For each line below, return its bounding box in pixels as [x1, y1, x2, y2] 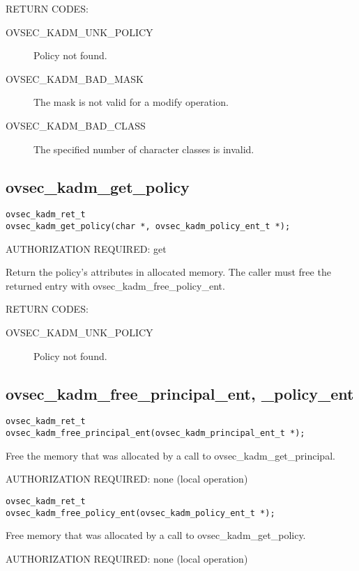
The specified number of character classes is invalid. [33, 141, 254, 156]
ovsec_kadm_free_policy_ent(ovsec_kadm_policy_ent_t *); [6, 508, 275, 518]
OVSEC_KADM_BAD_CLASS [6, 118, 146, 132]
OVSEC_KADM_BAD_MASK [6, 71, 144, 86]
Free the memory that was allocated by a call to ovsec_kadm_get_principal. [6, 448, 335, 462]
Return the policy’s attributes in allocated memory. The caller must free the [6, 265, 331, 279]
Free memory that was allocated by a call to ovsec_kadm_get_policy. [6, 528, 306, 542]
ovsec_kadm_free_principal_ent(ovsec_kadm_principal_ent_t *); [6, 428, 305, 439]
